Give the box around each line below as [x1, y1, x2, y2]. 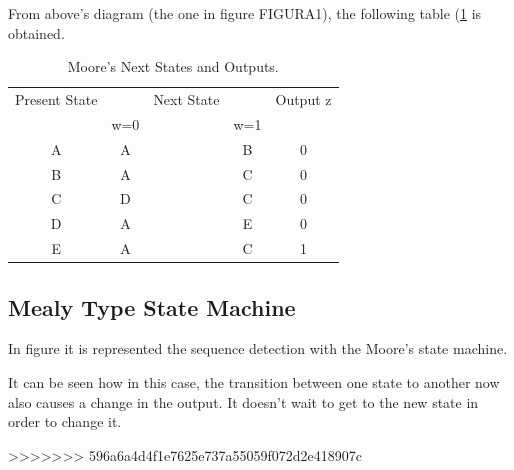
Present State [15, 89, 98, 110]
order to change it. [8, 411, 122, 432]
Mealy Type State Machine [8, 291, 296, 322]
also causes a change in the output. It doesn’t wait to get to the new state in [8, 391, 479, 412]
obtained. [8, 22, 65, 43]
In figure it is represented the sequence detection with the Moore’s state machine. [8, 338, 508, 359]
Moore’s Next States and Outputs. [67, 56, 279, 77]
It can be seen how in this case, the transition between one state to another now [8, 371, 500, 392]
